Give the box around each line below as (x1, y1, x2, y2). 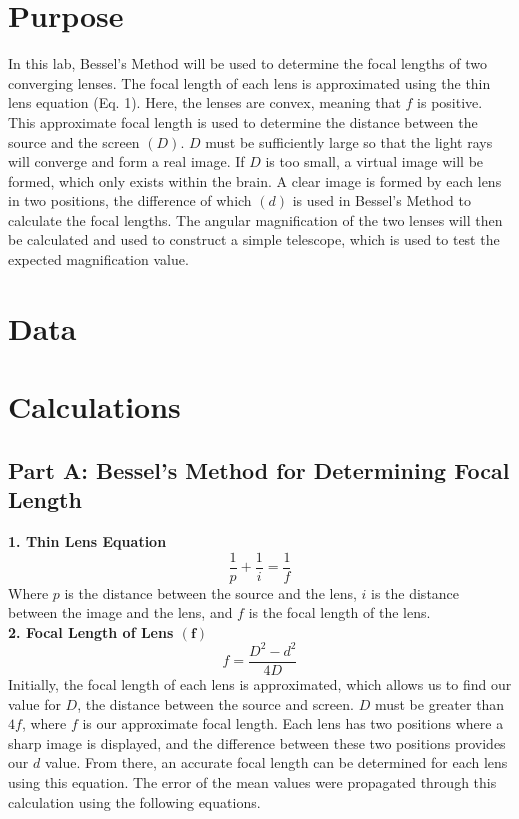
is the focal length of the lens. (248, 602, 431, 623)
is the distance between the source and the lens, (64, 582, 357, 603)
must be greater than (374, 693, 505, 714)
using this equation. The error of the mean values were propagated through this (8, 771, 497, 792)
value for (8, 693, 61, 714)
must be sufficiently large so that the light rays (205, 131, 493, 152)
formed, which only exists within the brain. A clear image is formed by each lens (8, 170, 502, 191)
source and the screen (8, 131, 140, 152)
